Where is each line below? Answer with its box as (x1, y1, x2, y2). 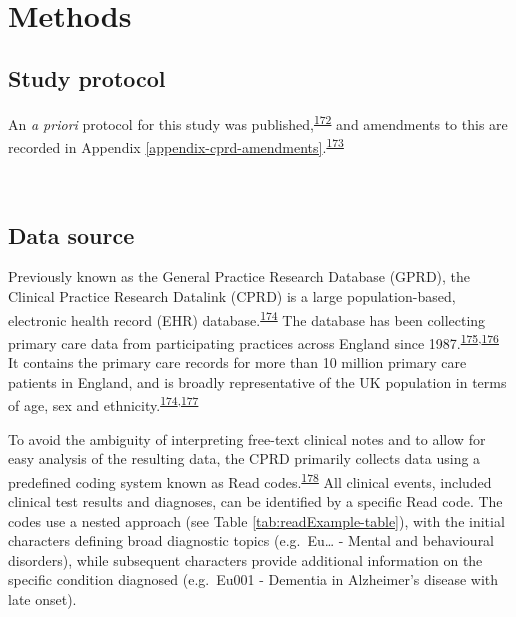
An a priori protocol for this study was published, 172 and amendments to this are (8, 111, 508, 134)
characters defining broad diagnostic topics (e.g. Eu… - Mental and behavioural (8, 530, 495, 551)
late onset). (8, 589, 77, 609)
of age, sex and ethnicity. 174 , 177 (8, 392, 199, 415)
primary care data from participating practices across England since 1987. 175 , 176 (8, 329, 499, 353)
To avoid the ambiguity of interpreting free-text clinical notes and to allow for (8, 428, 486, 449)
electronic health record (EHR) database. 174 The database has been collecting (8, 306, 486, 330)
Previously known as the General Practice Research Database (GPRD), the (8, 266, 471, 287)
